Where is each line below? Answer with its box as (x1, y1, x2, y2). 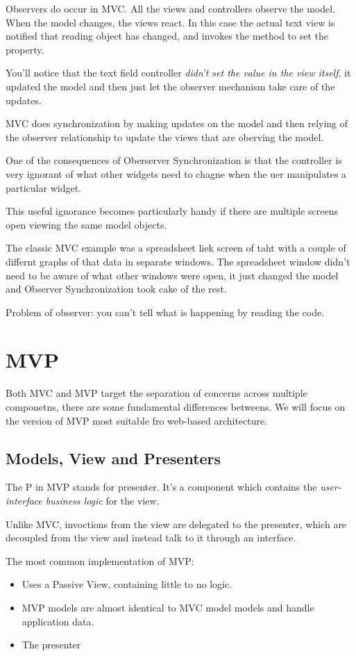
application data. (22, 614, 94, 628)
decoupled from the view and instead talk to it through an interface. (6, 530, 296, 545)
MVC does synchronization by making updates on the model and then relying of (6, 116, 348, 131)
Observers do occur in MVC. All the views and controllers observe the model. (6, 1, 336, 15)
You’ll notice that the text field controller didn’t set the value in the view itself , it (6, 65, 351, 80)
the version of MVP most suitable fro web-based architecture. (6, 413, 268, 427)
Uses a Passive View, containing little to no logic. (22, 577, 232, 591)
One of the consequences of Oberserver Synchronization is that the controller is (6, 153, 342, 167)
